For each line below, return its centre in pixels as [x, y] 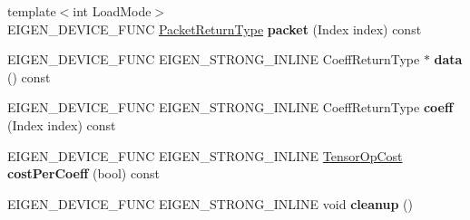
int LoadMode [112, 11]
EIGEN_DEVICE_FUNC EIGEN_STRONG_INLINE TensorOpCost [205, 155]
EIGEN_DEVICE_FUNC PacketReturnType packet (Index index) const [215, 29]
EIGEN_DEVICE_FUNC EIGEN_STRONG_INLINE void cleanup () [210, 203]
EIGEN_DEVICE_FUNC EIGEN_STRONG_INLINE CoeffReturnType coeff [230, 107]
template [32, 11]
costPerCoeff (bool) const [83, 173]
